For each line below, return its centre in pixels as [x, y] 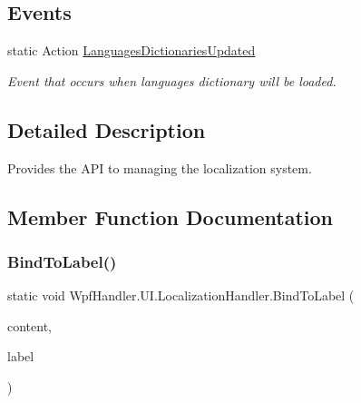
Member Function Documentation [171, 216]
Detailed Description [107, 129]
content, [29, 325]
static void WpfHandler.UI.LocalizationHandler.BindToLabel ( [181, 295]
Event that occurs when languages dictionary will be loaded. [172, 80]
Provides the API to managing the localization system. [160, 167]
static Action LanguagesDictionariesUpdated [132, 50]
